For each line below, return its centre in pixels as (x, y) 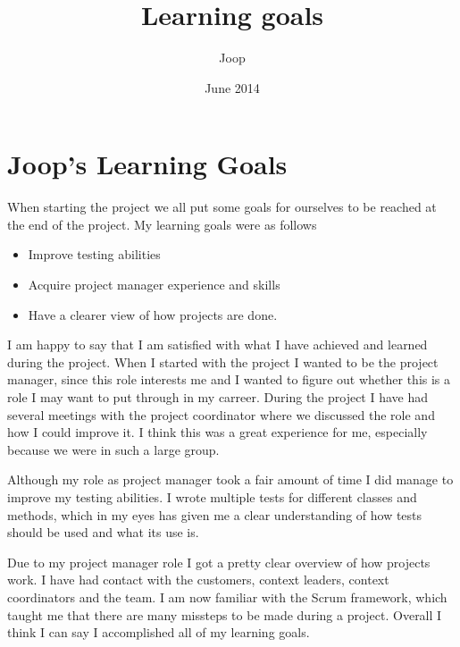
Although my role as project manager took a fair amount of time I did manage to (230, 479)
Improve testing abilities (94, 254)
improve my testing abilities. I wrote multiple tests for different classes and (212, 496)
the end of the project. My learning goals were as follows (162, 224)
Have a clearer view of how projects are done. (153, 314)
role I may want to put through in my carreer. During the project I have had (218, 397)
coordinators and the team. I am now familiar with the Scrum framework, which (227, 597)
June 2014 (232, 87)
